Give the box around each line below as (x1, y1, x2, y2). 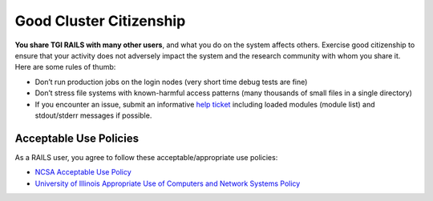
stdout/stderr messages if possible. (34, 111, 152, 120)
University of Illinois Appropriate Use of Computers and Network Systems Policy (34, 179, 301, 188)
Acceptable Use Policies (14, 131, 140, 145)
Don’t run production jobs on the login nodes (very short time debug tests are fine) (34, 77, 308, 86)
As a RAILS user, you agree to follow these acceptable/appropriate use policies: (14, 152, 278, 162)
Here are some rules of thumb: (14, 62, 116, 72)
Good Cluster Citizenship (14, 12, 186, 30)
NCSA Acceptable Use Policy (34, 167, 132, 177)
